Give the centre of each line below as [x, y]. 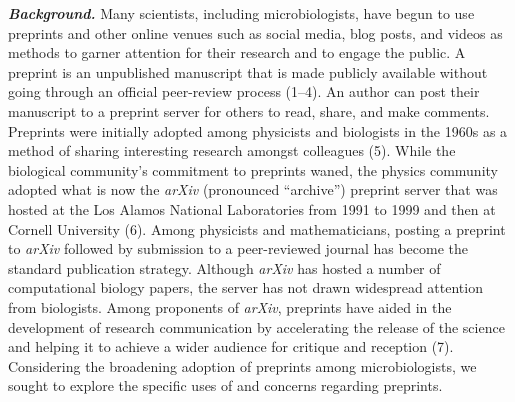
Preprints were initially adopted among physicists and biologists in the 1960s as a [258, 130]
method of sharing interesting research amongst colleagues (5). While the [232, 150]
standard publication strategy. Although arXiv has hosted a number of [224, 267]
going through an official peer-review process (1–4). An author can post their [244, 91]
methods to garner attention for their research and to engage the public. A [237, 52]
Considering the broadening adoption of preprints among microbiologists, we [242, 365]
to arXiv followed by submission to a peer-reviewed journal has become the [238, 248]
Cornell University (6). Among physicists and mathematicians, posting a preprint [257, 228]
